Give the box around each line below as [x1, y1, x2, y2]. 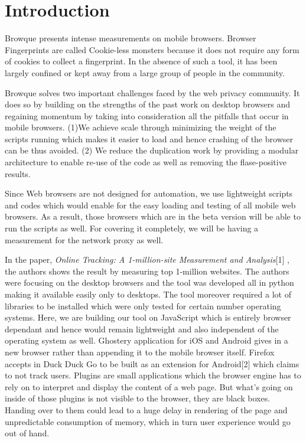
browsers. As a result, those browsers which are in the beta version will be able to [5, 210, 301, 223]
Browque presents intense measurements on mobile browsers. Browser [5, 32, 256, 44]
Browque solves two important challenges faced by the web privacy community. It [5, 86, 300, 99]
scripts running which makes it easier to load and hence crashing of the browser [5, 132, 293, 145]
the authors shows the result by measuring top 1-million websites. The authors [5, 264, 289, 277]
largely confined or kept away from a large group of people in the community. [5, 66, 285, 79]
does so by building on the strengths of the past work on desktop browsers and [5, 98, 290, 110]
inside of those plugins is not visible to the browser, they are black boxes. [5, 392, 271, 404]
